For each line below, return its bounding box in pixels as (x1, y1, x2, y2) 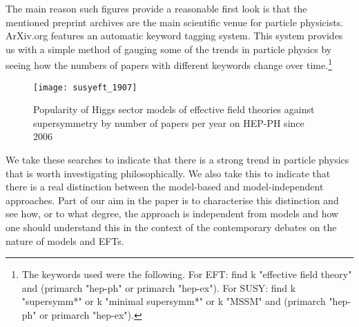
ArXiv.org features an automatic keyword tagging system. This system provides (6, 28, 343, 43)
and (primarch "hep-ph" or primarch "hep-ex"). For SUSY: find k (21, 280, 296, 295)
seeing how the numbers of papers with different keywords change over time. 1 (6, 56, 332, 72)
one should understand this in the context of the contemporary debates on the (6, 220, 337, 235)
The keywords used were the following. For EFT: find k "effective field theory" (21, 267, 352, 281)
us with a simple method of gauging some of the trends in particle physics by (6, 41, 332, 56)
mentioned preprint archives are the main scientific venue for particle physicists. (6, 14, 344, 29)
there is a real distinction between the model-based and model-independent (6, 179, 324, 194)
